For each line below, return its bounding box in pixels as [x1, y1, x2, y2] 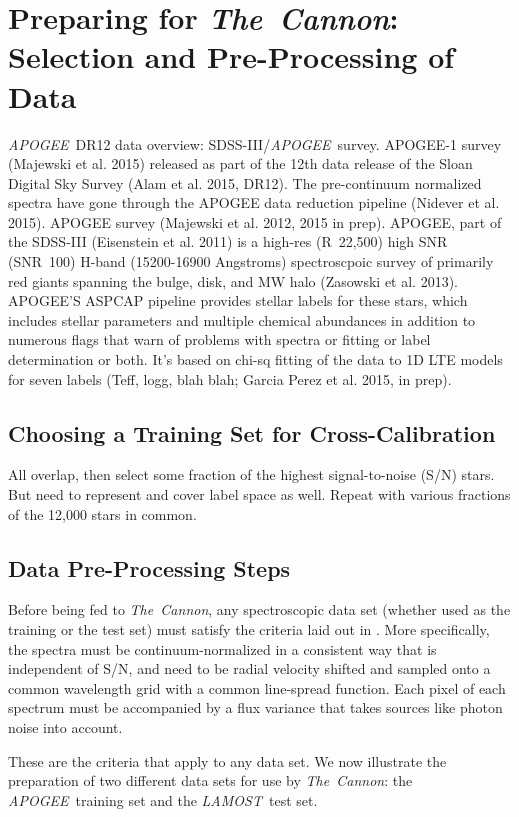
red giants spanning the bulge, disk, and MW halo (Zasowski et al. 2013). [8, 270, 459, 291]
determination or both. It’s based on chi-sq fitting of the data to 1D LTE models [8, 349, 503, 370]
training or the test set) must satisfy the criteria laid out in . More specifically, [8, 619, 490, 639]
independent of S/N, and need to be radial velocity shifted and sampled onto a [8, 658, 491, 679]
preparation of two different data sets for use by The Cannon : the [8, 770, 413, 791]
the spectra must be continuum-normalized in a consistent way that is [8, 638, 437, 659]
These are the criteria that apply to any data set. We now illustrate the [8, 750, 447, 771]
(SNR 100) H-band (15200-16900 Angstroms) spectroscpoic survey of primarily [8, 251, 494, 272]
